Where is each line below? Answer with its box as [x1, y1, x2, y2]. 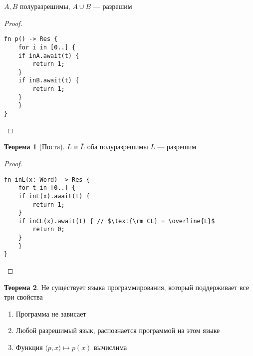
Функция [15, 342, 43, 353]
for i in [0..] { [18, 43, 76, 51]
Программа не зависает [15, 308, 86, 319]
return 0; [32, 226, 65, 233]
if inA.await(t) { [18, 52, 79, 59]
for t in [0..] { [18, 184, 76, 192]
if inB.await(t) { [18, 77, 79, 84]
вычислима [94, 342, 127, 353]
